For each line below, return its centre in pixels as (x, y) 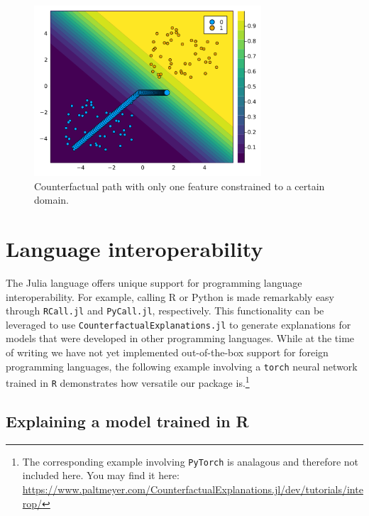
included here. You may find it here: (101, 475)
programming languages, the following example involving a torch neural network (182, 366)
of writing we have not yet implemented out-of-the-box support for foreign (167, 352)
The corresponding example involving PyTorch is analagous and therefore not (191, 461)
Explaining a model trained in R (127, 421)
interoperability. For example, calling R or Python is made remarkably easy (170, 296)
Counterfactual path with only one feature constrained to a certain (180, 186)
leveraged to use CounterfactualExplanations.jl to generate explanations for (178, 324)
